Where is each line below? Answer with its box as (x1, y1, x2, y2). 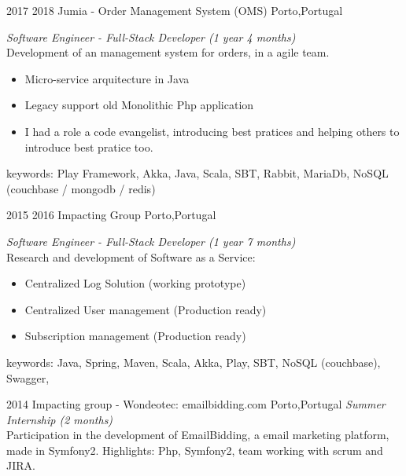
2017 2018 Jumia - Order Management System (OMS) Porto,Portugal (6, 2, 343, 18)
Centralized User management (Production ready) (24, 301, 267, 317)
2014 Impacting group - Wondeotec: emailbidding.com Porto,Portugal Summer (6, 396, 386, 412)
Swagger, (6, 369, 50, 386)
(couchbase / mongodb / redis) (6, 180, 156, 196)
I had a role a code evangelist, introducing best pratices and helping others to (24, 123, 400, 139)
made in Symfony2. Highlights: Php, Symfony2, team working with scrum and (6, 441, 383, 458)
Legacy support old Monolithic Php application (24, 97, 254, 113)
